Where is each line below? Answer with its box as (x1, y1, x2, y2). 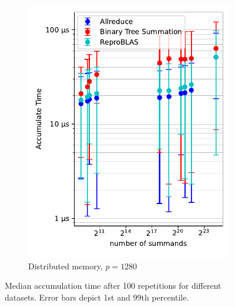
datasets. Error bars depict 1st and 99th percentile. (5, 291, 189, 303)
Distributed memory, (28, 259, 103, 272)
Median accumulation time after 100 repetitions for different (5, 279, 221, 292)
